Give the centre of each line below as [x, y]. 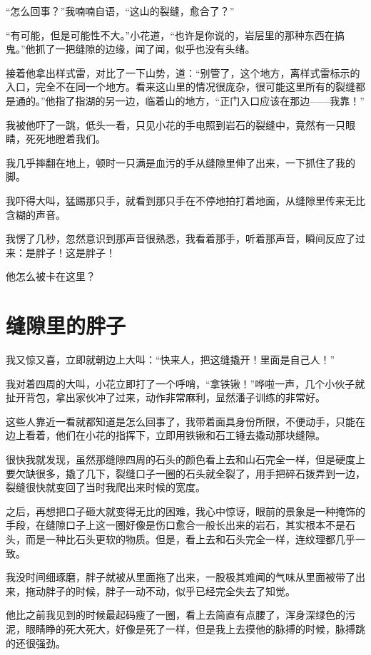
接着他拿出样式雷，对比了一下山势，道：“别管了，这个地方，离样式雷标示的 [183, 72]
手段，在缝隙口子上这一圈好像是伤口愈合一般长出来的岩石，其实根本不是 [176, 525]
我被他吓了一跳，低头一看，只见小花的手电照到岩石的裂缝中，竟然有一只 [176, 124]
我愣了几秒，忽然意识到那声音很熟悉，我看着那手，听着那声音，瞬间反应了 [181, 238]
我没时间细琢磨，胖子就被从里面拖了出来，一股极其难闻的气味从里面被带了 [181, 577]
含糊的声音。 [36, 214]
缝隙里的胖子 [66, 325]
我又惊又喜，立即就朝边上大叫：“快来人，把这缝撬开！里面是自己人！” [171, 360]
